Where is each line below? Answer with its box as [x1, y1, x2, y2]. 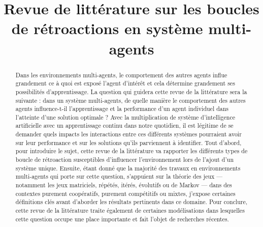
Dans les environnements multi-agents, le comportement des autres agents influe [15, 70, 227, 79]
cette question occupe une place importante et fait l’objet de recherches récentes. [15, 214, 229, 223]
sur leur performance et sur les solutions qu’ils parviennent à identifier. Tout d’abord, [15, 138, 242, 147]
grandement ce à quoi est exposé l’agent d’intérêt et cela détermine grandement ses [15, 79, 235, 88]
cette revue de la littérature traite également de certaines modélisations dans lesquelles [15, 206, 245, 215]
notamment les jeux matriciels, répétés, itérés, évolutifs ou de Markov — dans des [15, 181, 232, 189]
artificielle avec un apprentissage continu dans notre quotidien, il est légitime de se [15, 121, 234, 130]
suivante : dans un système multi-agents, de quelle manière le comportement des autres [15, 96, 246, 104]
